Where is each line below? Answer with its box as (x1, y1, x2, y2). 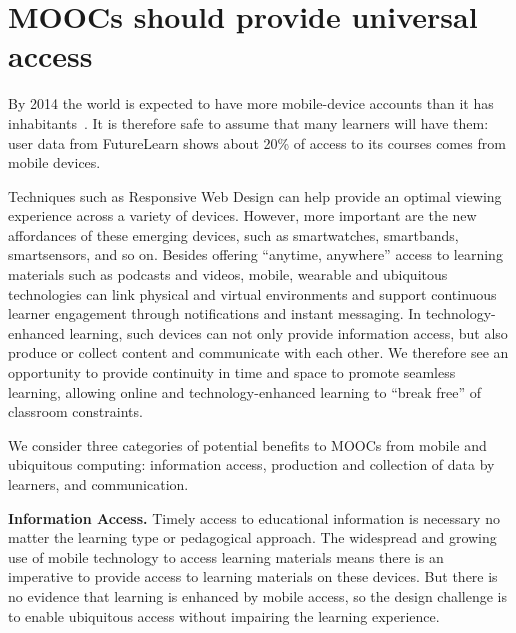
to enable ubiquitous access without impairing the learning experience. (8, 605, 440, 626)
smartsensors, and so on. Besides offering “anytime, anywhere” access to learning (8, 244, 503, 265)
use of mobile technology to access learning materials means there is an (8, 546, 444, 567)
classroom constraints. (8, 401, 143, 422)
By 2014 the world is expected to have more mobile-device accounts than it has (8, 93, 494, 114)
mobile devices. (8, 152, 101, 173)
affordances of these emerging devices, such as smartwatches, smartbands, (8, 224, 459, 245)
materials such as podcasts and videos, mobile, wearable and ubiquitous (8, 264, 448, 285)
